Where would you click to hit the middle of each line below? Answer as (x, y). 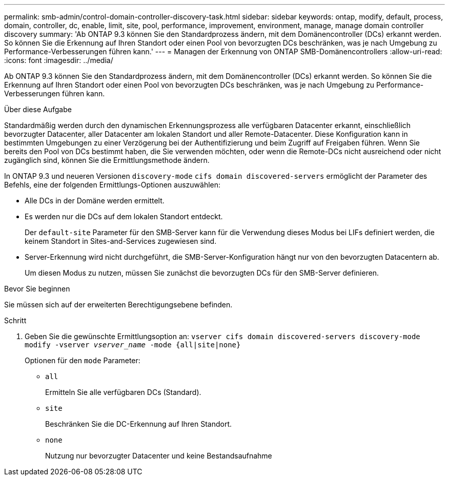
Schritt (15, 320)
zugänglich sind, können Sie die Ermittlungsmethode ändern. (107, 160)
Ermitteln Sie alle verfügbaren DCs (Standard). (123, 392)
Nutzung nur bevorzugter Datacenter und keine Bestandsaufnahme (159, 456)
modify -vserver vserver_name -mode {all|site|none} (133, 345)
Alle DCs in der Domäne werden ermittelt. (95, 201)
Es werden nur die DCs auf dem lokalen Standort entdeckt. (124, 216)
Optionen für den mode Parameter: (83, 360)
